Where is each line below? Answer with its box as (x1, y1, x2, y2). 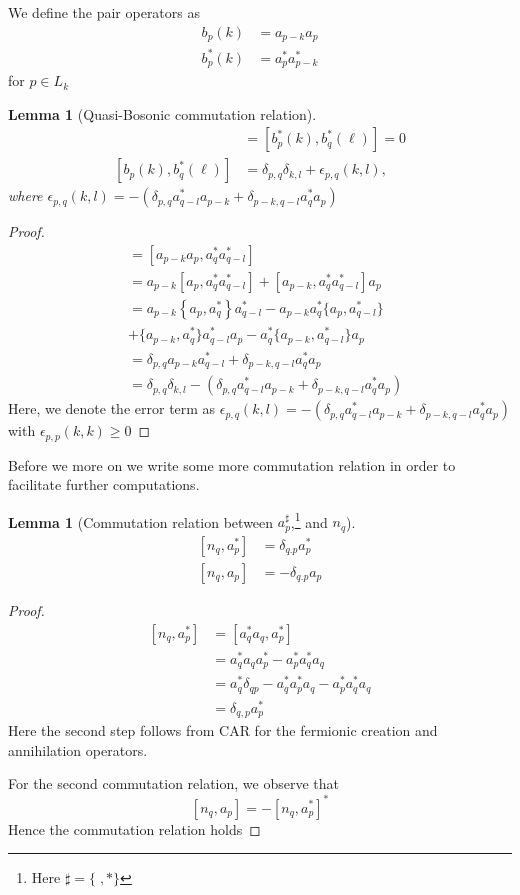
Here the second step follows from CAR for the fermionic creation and (8, 720, 438, 741)
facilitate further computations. (8, 474, 200, 495)
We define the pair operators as (8, 2, 200, 22)
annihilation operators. (8, 739, 148, 760)
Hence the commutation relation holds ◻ (8, 818, 261, 839)
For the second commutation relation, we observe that (8, 773, 340, 794)
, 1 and (290, 508, 328, 532)
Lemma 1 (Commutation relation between (8, 511, 274, 532)
